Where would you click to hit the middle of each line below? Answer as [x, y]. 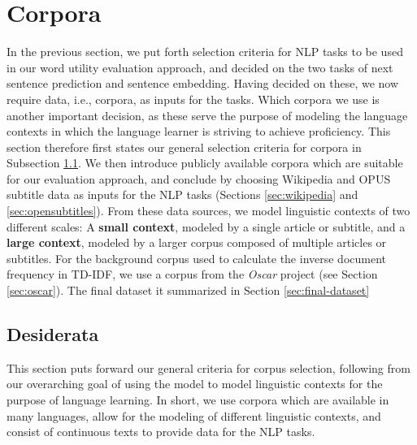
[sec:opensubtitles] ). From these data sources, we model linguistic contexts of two [208, 211]
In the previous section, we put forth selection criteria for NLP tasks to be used [205, 52]
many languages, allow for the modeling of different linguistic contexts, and [194, 415]
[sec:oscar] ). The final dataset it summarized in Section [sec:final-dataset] [188, 290]
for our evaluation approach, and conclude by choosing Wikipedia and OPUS [199, 178]
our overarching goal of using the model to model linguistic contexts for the [195, 384]
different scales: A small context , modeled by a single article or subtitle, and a [206, 226]
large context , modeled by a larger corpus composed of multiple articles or [197, 242]
